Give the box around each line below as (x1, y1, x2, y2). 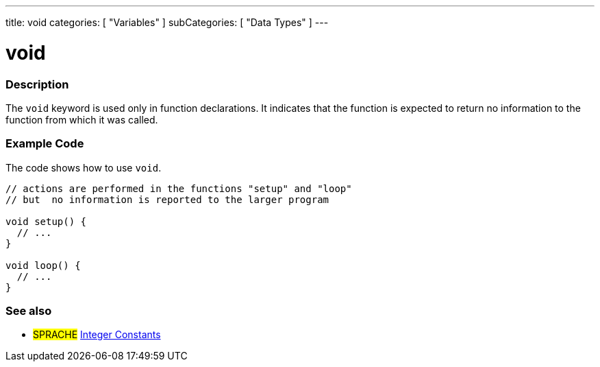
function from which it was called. (5, 113, 158, 126)
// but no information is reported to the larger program (5, 193, 329, 205)
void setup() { (5, 215, 87, 227)
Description (5, 77, 69, 91)
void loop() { (5, 259, 81, 271)
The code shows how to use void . (5, 161, 162, 174)
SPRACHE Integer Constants (33, 329, 161, 341)
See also (5, 304, 52, 318)
